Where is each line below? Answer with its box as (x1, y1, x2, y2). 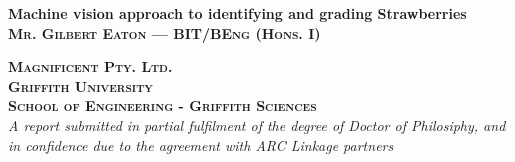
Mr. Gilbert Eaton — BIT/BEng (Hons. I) (8, 22, 321, 43)
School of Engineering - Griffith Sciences (8, 95, 317, 116)
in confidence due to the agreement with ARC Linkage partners (8, 134, 394, 155)
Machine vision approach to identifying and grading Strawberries (8, 3, 467, 23)
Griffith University (8, 75, 153, 96)
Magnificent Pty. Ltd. (8, 56, 173, 77)
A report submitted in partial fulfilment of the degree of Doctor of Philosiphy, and (8, 114, 506, 135)
